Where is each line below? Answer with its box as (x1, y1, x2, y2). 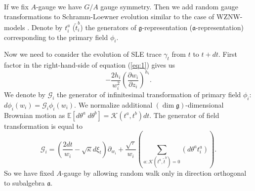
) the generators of (80, 22, 136, 32)
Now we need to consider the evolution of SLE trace (4, 49, 162, 59)
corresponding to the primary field (4, 32, 108, 42)
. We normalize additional (74, 99, 153, 110)
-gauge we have (36, 1, 82, 11)
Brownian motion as (4, 110, 65, 120)
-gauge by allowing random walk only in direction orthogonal (61, 167, 247, 178)
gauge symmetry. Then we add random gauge (100, 1, 238, 11)
